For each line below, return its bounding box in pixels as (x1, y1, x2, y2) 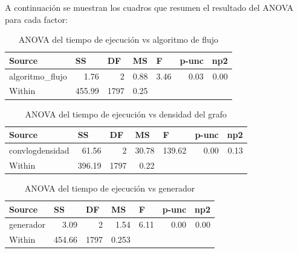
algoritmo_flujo (9, 69, 67, 82)
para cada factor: (5, 13, 68, 25)
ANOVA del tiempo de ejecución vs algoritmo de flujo (18, 33, 219, 46)
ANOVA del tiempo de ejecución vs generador (24, 181, 195, 194)
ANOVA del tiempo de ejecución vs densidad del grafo (25, 107, 227, 120)
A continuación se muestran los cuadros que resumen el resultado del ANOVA (5, 1, 294, 13)
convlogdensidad (9, 144, 70, 156)
